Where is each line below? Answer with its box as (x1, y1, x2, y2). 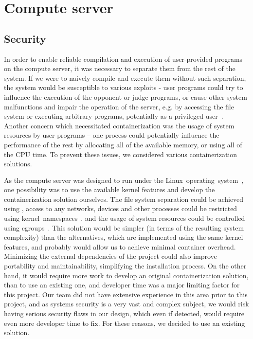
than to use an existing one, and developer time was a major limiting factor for (4, 280, 240, 290)
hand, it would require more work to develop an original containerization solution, (4, 270, 249, 280)
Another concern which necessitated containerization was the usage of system (4, 120, 235, 130)
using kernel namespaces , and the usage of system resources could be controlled (4, 213, 245, 223)
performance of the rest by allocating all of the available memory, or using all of (4, 139, 242, 149)
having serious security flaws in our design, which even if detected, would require (4, 308, 245, 319)
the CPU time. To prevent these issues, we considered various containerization (4, 149, 237, 159)
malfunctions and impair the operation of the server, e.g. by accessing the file (4, 101, 234, 111)
